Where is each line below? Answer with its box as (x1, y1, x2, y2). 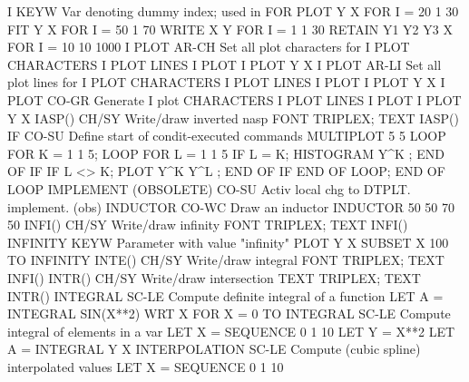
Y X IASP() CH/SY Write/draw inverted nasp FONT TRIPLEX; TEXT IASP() (7, 108, 459, 127)
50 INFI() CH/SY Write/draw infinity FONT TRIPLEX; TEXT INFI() (7, 215, 408, 234)
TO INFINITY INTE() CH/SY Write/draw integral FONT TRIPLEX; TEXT (7, 250, 445, 269)
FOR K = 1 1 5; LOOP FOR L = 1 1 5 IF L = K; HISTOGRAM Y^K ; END (7, 143, 445, 162)
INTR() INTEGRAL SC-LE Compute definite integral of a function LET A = (7, 286, 444, 305)
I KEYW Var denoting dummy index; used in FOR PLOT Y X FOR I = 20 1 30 (7, 2, 459, 20)
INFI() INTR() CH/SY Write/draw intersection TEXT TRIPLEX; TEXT (7, 268, 421, 287)
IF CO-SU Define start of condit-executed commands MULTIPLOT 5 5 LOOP (7, 126, 446, 145)
